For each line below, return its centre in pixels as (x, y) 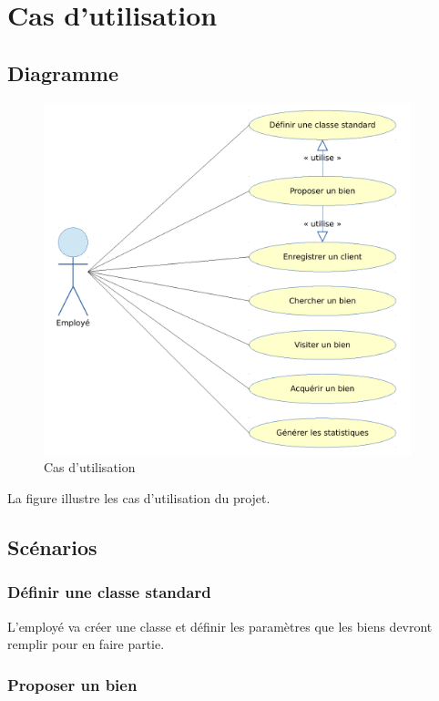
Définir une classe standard (109, 592)
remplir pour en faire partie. (86, 644)
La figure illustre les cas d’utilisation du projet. (139, 498)
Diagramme (63, 72)
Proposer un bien (72, 684)
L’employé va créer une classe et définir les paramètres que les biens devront (220, 626)
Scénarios (52, 547)
